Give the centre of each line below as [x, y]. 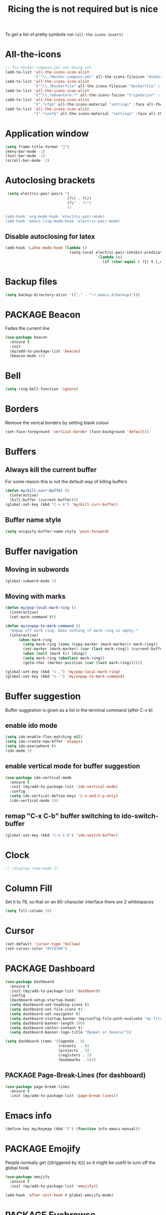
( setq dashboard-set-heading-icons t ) [50, 1005]
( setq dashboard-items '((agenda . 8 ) [45, 1042]
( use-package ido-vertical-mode [38, 777]
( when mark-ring [35, 640]
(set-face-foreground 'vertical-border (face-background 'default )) [77, 432]
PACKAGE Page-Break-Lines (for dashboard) [75, 1076]
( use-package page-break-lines [37, 1087]
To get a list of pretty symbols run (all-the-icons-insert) [64, 34]
